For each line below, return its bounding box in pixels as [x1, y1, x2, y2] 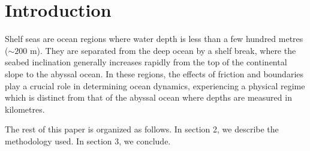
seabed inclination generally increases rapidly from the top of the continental [5, 56, 287, 68]
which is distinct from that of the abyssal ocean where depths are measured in [5, 91, 292, 104]
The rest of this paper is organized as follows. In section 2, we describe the [5, 123, 279, 135]
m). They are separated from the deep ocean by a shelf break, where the [29, 44, 296, 56]
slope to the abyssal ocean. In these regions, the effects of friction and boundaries [5, 67, 304, 80]
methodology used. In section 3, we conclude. [5, 134, 171, 147]
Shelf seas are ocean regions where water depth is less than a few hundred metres [5, 32, 303, 45]
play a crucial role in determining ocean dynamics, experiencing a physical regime [5, 79, 305, 92]
